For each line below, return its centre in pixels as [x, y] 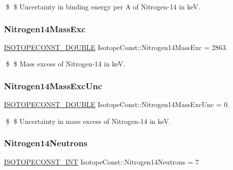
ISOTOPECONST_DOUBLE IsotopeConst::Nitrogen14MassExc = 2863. [116, 47]
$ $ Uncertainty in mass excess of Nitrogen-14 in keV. [88, 121]
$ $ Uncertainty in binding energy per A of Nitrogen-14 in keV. [103, 6]
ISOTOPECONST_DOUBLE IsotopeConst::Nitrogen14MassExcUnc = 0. [117, 104]
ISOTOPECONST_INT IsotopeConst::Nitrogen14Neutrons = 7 [102, 161]
